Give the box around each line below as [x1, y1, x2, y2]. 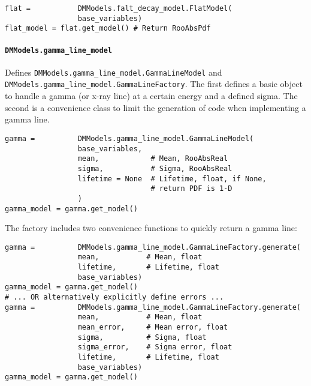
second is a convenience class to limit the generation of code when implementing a [5, 101, 306, 113]
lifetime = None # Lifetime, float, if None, [77, 174, 267, 183]
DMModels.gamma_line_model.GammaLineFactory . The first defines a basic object [5, 77, 303, 90]
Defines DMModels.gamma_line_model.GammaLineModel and [5, 65, 222, 78]
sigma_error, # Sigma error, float [77, 343, 233, 352]
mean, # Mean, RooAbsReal [77, 154, 228, 163]
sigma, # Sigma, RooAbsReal [77, 164, 233, 173]
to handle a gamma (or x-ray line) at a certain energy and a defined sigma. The [5, 89, 298, 102]
